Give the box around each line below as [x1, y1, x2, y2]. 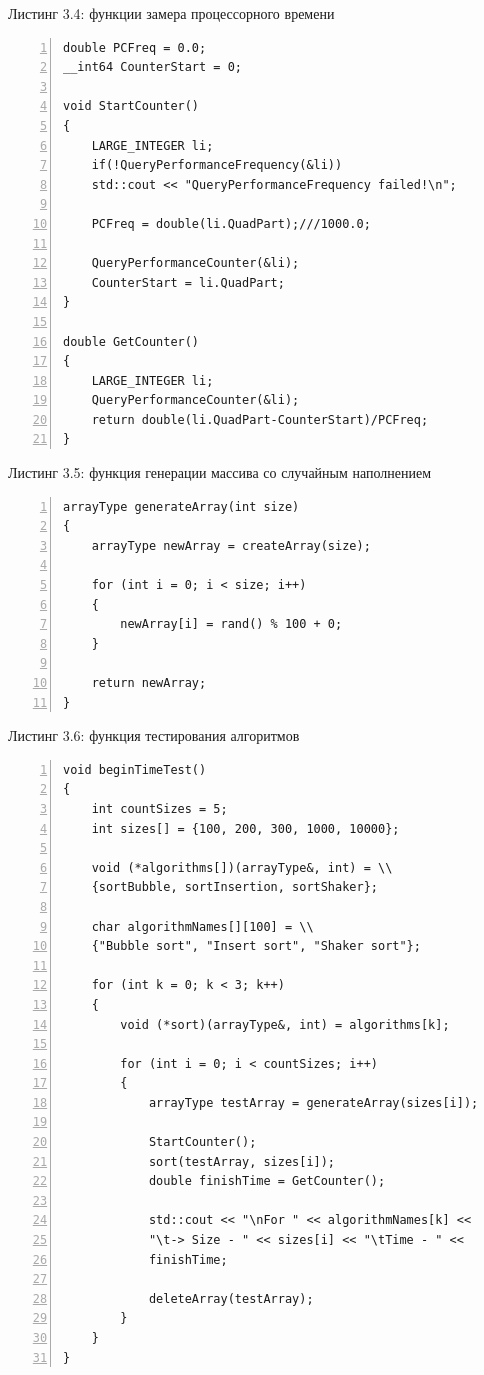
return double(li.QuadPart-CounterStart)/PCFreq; [91, 412, 429, 427]
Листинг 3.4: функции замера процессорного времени [8, 3, 335, 23]
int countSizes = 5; [91, 801, 228, 816]
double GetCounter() [63, 334, 200, 349]
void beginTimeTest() [63, 762, 207, 777]
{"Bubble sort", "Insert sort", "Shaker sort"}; [91, 939, 421, 954]
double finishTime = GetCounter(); [148, 1174, 386, 1189]
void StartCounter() [63, 99, 200, 114]
